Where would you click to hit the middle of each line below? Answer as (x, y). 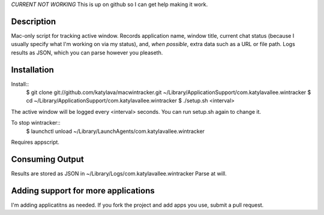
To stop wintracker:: (36, 123)
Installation (32, 70)
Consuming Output (47, 159)
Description (34, 21)
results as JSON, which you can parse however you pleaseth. (87, 52)
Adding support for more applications (83, 191)
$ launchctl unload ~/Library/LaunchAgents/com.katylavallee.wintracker (115, 131)
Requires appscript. (35, 142)
